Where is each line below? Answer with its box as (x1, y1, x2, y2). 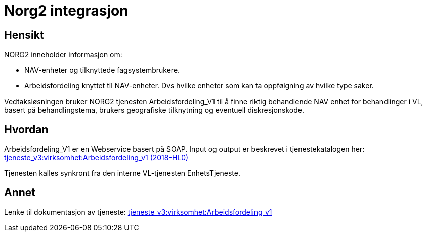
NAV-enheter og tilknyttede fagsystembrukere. (24, 66, 180, 75)
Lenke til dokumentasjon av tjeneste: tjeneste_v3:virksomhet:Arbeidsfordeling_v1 (4, 207, 272, 216)
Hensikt (4, 28, 44, 41)
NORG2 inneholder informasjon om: (4, 50, 122, 59)
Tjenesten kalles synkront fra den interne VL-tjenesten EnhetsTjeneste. (4, 169, 240, 178)
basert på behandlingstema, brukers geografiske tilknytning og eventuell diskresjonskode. (4, 106, 305, 115)
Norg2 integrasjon (4, 2, 129, 19)
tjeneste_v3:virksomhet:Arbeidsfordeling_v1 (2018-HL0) (4, 153, 189, 162)
